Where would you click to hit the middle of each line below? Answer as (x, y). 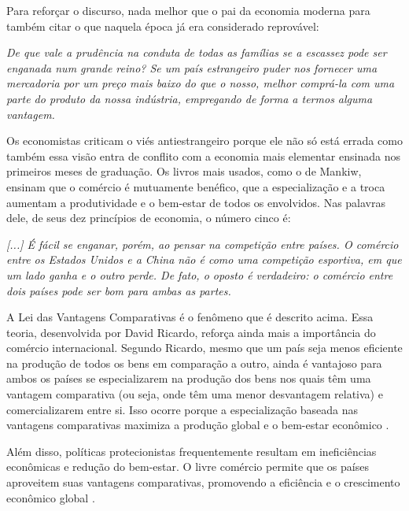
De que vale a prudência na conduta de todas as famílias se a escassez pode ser (197, 52)
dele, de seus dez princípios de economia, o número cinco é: (149, 218)
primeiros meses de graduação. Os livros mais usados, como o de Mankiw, (184, 171)
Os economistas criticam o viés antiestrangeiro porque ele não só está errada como (204, 141)
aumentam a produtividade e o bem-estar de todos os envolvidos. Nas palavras (196, 202)
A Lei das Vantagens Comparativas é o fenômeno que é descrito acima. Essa (190, 317)
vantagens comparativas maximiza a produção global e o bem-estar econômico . (198, 425)
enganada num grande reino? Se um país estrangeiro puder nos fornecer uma (192, 67)
